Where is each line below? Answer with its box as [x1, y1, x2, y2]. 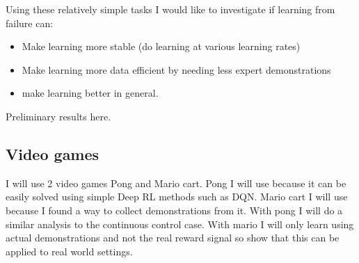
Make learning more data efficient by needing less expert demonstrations [22, 62, 331, 77]
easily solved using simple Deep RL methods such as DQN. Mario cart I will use [6, 189, 348, 204]
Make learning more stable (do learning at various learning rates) [22, 39, 301, 54]
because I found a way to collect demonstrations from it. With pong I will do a [6, 202, 343, 217]
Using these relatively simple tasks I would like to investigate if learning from [6, 2, 335, 16]
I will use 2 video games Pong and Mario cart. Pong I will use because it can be [6, 175, 346, 190]
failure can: [6, 15, 54, 30]
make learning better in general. [22, 86, 159, 100]
